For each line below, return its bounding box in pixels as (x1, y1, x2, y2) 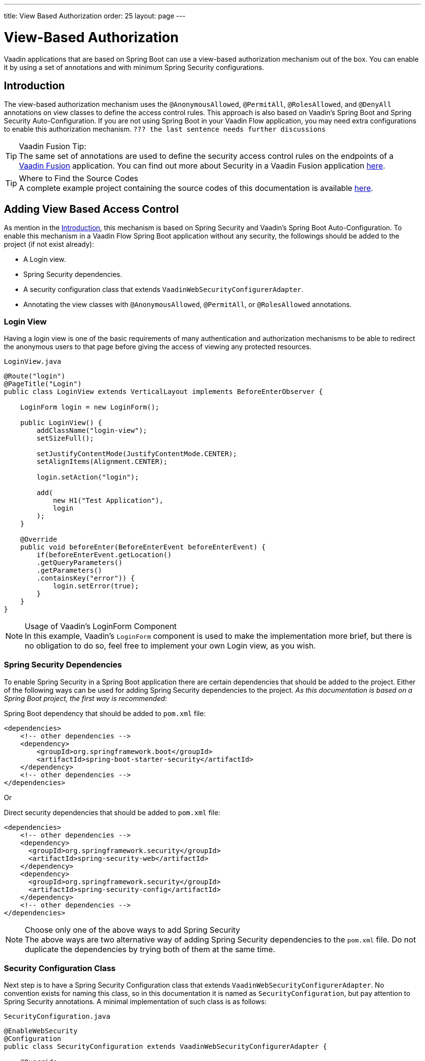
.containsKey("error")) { (36, 574, 135, 582)
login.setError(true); (53, 582, 139, 590)
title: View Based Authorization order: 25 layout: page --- (4, 12, 186, 20)
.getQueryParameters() (36, 558, 123, 566)
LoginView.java (4, 357, 62, 365)
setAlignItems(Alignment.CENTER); (36, 457, 168, 465)
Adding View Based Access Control (4, 203, 179, 215)
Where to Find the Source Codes (19, 173, 138, 184)
